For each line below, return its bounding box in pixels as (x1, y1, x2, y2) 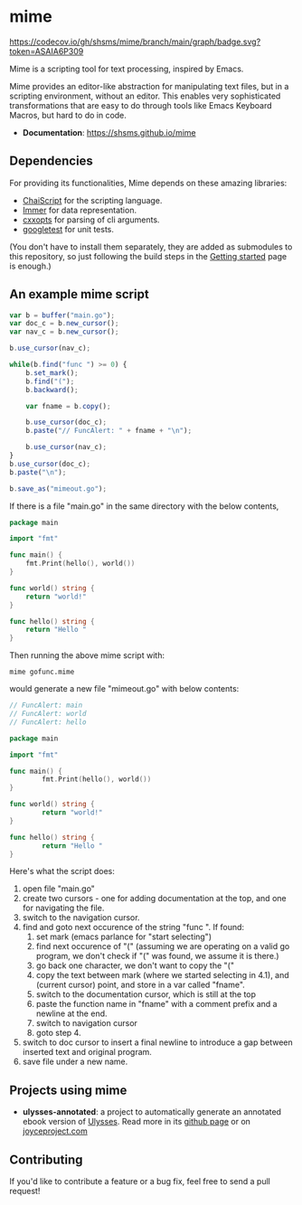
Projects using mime (9, 1082, 127, 1097)
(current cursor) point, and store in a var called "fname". (35, 979, 246, 991)
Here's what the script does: (9, 866, 115, 877)
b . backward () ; (25, 385, 79, 394)
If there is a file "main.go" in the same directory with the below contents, (9, 500, 279, 512)
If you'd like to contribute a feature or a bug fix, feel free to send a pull (9, 1176, 271, 1187)
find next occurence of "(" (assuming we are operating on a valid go (35, 941, 290, 952)
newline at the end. (35, 1008, 108, 1019)
